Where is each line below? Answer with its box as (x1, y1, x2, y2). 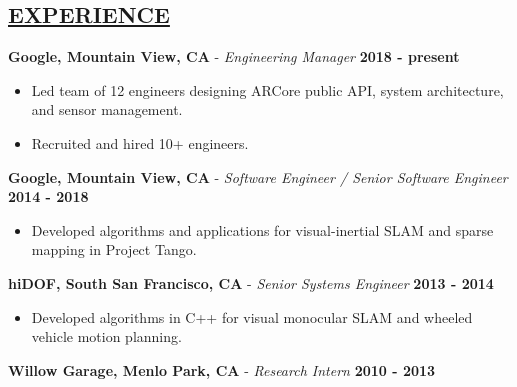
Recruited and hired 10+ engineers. (31, 132, 249, 153)
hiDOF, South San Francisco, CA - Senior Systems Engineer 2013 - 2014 (8, 272, 494, 293)
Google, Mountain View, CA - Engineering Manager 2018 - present (8, 46, 460, 67)
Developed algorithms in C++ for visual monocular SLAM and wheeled (31, 306, 473, 327)
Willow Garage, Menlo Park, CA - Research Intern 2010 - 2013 (8, 359, 436, 380)
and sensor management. (31, 99, 183, 120)
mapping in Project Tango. (31, 239, 197, 260)
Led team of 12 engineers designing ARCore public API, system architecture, (31, 79, 504, 100)
